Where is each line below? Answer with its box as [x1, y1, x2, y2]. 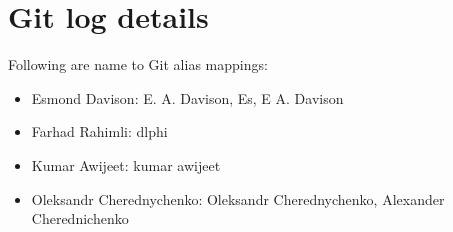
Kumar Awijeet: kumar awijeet [31, 154, 221, 175]
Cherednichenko [31, 208, 129, 229]
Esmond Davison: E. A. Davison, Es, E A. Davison [31, 87, 344, 108]
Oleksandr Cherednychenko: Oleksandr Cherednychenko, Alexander [31, 188, 445, 209]
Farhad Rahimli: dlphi [31, 121, 168, 142]
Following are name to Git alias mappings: [8, 54, 268, 75]
